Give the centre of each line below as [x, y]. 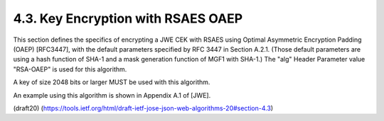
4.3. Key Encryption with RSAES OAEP [128, 18]
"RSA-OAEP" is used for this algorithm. [70, 69]
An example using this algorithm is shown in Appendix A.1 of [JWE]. [112, 95]
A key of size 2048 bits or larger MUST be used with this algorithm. [112, 82]
